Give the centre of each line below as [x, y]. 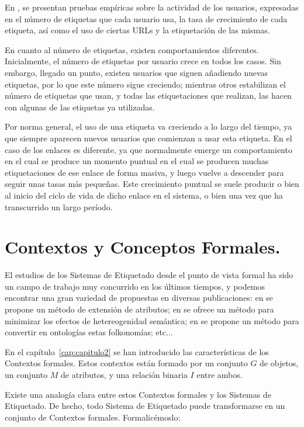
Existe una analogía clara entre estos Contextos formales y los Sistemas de [138, 394]
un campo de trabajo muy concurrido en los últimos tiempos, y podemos [135, 286]
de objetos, [279, 363]
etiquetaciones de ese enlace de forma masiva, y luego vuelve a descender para [144, 172]
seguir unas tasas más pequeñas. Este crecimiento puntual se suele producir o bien [152, 184]
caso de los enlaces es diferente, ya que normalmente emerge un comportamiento [148, 149]
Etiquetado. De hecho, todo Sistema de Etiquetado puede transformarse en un [145, 406]
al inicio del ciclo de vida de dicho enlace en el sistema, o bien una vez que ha [144, 195]
